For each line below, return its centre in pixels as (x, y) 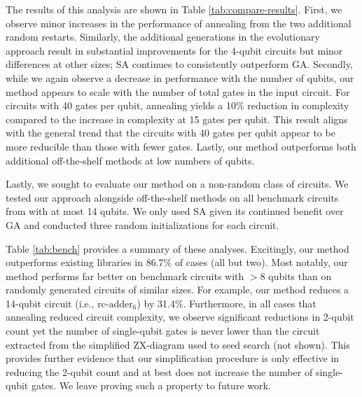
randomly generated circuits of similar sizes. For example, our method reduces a (177, 290)
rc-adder (115, 304)
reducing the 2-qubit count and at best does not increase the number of (159, 371)
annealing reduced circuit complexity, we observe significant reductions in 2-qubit (180, 317)
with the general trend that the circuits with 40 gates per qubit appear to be (170, 133)
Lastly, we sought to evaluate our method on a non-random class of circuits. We (177, 184)
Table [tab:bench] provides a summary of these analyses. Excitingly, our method (177, 248)
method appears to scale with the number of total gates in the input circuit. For (178, 91)
